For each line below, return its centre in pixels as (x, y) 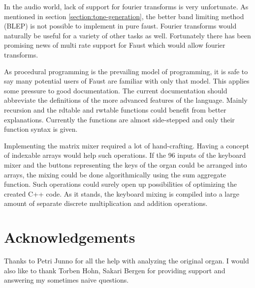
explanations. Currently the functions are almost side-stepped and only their (119, 119)
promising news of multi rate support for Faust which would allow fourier (115, 45)
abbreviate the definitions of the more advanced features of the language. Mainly (126, 100)
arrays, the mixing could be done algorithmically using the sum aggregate (115, 174)
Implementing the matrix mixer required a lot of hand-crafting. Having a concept (127, 145)
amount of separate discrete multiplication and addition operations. (106, 203)
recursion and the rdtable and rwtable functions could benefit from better (115, 109)
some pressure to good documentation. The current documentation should (116, 90)
